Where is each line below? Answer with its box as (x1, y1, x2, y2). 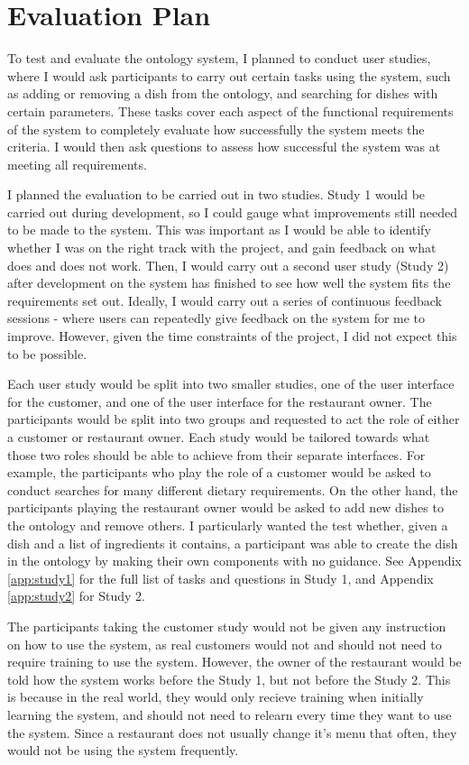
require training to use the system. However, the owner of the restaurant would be (7, 652, 462, 671)
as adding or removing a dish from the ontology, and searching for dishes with (7, 84, 438, 103)
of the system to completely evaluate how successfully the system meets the (7, 119, 425, 138)
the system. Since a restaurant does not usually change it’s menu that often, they (7, 723, 457, 742)
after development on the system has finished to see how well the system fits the (7, 273, 451, 292)
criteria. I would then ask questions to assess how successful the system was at (7, 137, 441, 156)
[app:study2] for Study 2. (7, 586, 146, 605)
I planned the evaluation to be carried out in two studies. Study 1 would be (7, 185, 426, 204)
